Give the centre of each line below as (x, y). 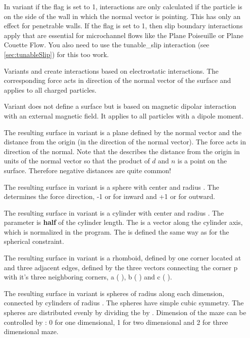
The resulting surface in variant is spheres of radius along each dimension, (114, 293)
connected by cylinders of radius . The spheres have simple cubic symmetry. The (124, 303)
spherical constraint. (34, 241)
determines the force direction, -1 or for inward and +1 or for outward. (110, 196)
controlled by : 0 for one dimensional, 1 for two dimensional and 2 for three (116, 322)
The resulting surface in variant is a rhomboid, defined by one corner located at (123, 258)
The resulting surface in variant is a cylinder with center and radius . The (114, 212)
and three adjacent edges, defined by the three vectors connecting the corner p (121, 267)
